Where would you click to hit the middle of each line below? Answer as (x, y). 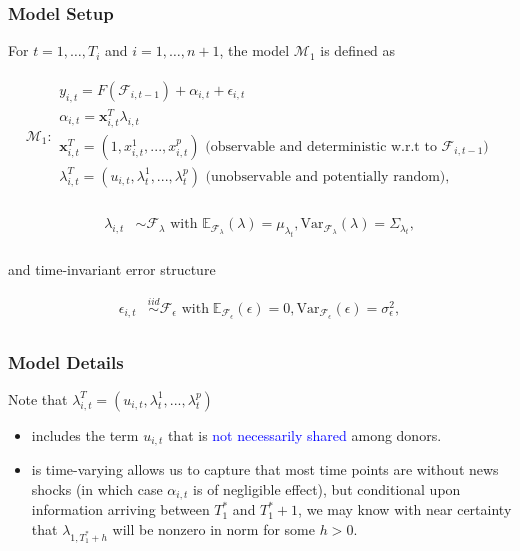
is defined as (358, 50)
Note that (38, 398)
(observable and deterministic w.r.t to (321, 146)
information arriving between (120, 509)
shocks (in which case (97, 488)
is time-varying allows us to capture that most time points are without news (265, 469)
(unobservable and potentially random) (325, 176)
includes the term (85, 434)
